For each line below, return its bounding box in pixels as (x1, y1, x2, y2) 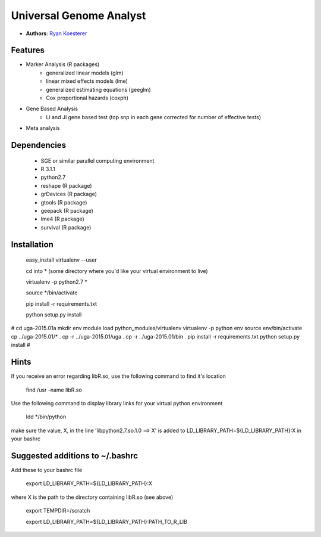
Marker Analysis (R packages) (26, 61, 100, 68)
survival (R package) (40, 224, 92, 231)
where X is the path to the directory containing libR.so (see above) (11, 493, 174, 501)
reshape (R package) (40, 182, 92, 189)
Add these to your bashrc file (11, 467, 83, 474)
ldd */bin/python (26, 413, 67, 420)
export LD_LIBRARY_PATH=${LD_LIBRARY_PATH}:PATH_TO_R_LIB (26, 518, 187, 525)
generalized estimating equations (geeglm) (46, 86, 151, 93)
